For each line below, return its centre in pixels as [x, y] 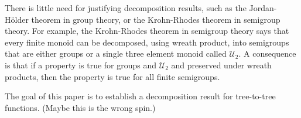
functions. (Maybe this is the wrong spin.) [80, 107]
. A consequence [267, 53]
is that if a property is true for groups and [81, 65]
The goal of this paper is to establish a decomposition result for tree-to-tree [140, 96]
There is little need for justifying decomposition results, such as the [126, 8]
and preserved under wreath [221, 65]
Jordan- [263, 8]
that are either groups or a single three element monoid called [116, 53]
